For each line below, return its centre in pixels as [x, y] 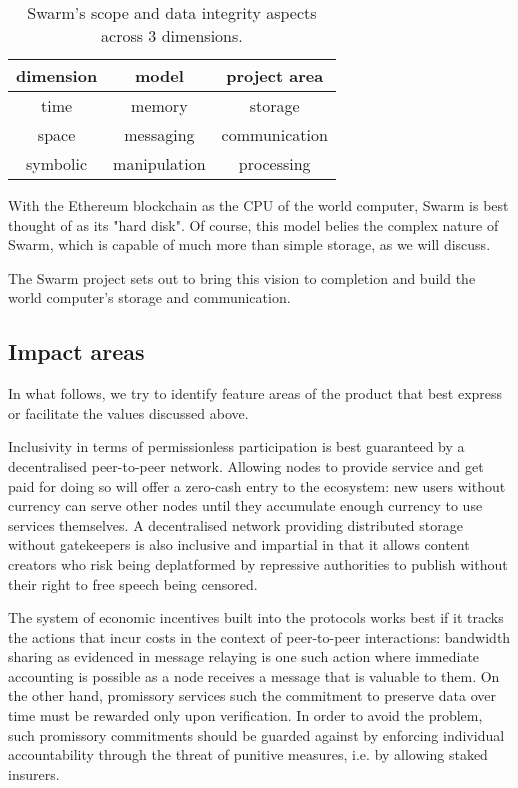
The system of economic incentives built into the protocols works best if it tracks [256, 617]
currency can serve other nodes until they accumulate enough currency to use [245, 505]
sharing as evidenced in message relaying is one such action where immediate [244, 656]
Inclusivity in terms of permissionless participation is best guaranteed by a [236, 446]
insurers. [34, 773]
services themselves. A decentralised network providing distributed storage [235, 524]
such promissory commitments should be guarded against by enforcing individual [256, 734]
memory [159, 105]
